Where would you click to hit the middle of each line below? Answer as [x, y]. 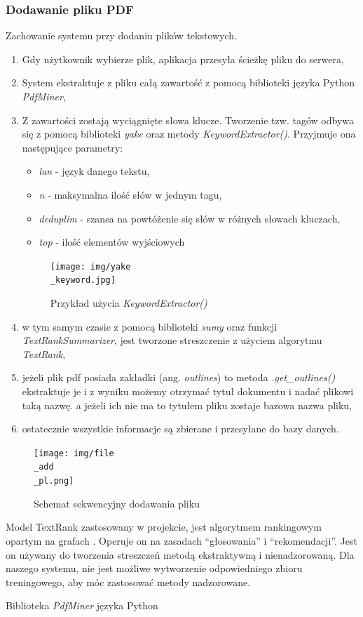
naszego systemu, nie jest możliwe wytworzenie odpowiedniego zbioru [154, 568]
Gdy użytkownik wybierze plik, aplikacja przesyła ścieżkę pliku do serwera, [183, 59]
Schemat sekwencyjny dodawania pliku [117, 503]
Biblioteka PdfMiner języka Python [82, 605]
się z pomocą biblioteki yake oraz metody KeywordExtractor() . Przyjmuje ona [189, 134]
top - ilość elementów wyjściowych [112, 242]
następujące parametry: [73, 147]
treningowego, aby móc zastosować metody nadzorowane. [128, 582]
